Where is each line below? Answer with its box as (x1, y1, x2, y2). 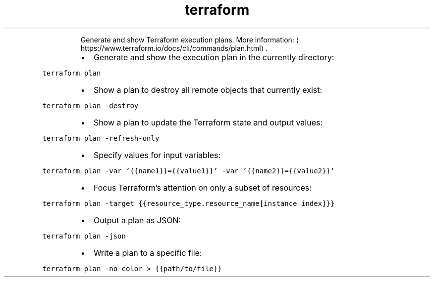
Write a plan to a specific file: (93, 247, 202, 258)
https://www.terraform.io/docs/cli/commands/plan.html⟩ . (80, 43, 268, 52)
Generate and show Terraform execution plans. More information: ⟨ (80, 35, 299, 44)
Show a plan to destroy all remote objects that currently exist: (93, 84, 323, 95)
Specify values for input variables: (93, 150, 221, 160)
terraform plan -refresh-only (42, 134, 160, 142)
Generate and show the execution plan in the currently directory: (93, 52, 334, 62)
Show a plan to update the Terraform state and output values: (93, 117, 323, 127)
